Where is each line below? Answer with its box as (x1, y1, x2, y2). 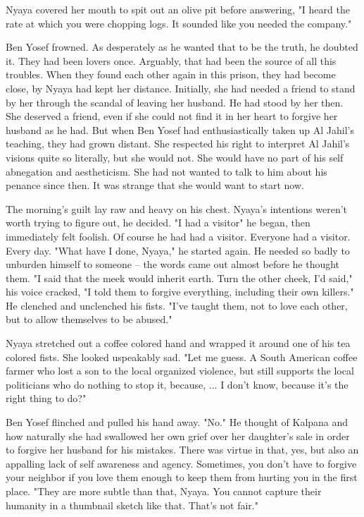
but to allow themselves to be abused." (6, 312, 172, 327)
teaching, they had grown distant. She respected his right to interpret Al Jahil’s (6, 136, 350, 151)
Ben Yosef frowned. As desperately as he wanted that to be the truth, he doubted (6, 39, 358, 54)
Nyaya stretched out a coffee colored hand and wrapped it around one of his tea (6, 336, 351, 351)
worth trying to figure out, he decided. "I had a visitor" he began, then (6, 215, 310, 230)
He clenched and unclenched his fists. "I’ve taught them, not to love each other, (6, 298, 348, 312)
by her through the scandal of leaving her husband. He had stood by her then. (6, 95, 344, 109)
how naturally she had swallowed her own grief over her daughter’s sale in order (6, 428, 350, 443)
